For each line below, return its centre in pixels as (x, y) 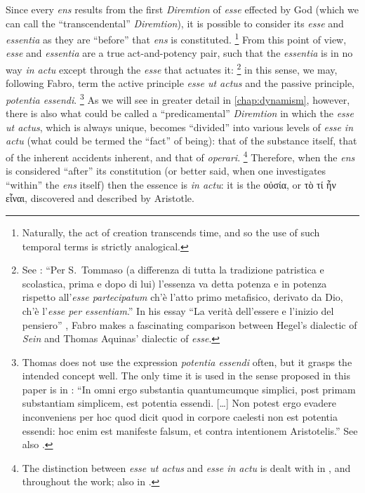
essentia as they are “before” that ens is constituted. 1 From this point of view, (176, 38)
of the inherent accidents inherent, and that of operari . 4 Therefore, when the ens (180, 156)
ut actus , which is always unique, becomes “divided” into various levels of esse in (180, 127)
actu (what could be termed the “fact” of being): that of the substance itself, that (181, 141)
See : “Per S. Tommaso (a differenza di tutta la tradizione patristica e (173, 270)
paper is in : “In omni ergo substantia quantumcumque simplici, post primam (189, 389)
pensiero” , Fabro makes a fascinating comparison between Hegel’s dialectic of (190, 324)
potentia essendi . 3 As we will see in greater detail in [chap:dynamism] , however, (178, 98)
